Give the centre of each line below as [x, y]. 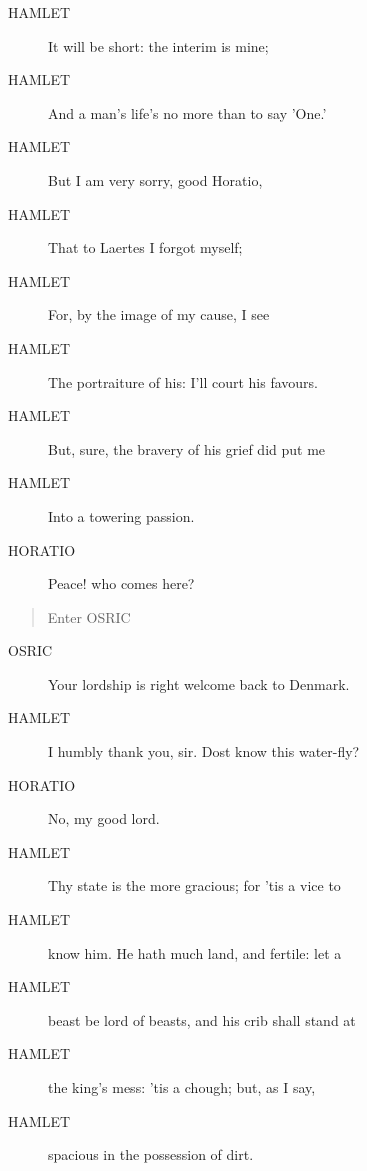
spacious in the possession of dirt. [151, 1154]
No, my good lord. [104, 818]
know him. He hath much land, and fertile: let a [195, 952]
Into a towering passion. [121, 515]
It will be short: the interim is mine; [158, 45]
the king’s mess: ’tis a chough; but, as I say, [182, 1087]
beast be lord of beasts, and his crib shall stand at [202, 1019]
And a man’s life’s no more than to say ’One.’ [187, 112]
